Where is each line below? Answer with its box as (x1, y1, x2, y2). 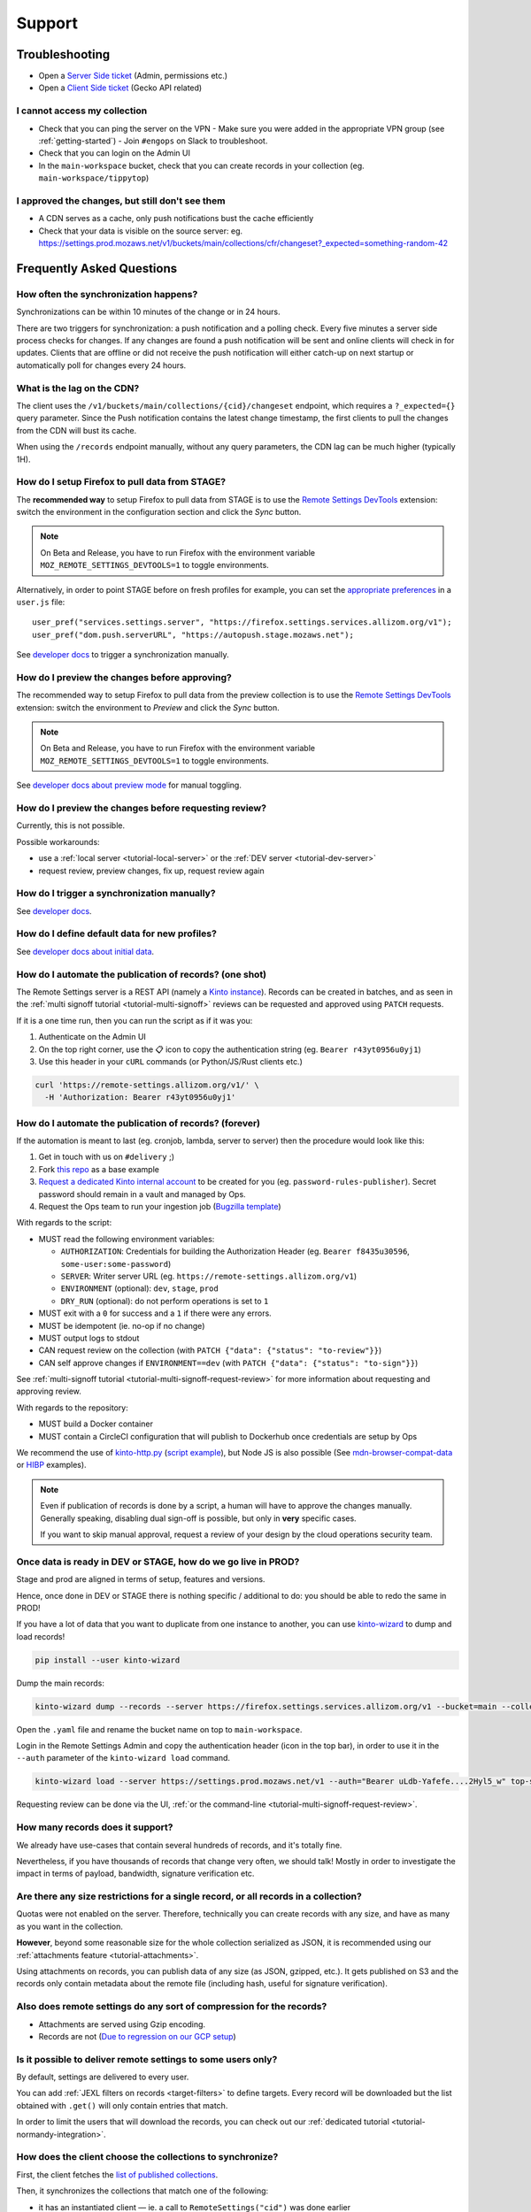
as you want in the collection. (16, 1921, 124, 1932)
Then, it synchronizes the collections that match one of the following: (16, 2185, 269, 2196)
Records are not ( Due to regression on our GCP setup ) (38, 2031, 236, 2041)
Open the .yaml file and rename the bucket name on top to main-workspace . (16, 1724, 303, 1734)
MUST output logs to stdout (38, 1333, 140, 1343)
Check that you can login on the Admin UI (38, 148, 190, 158)
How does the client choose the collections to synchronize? (16, 2151, 279, 2163)
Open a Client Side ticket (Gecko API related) (38, 82, 203, 93)
